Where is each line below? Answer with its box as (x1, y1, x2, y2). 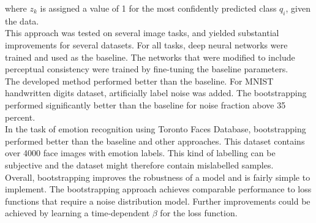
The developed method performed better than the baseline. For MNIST (5, 74, 274, 87)
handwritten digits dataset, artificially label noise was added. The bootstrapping (5, 86, 307, 99)
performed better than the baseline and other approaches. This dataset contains (5, 134, 305, 147)
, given (285, 2, 310, 14)
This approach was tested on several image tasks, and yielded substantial (5, 26, 279, 39)
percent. (5, 110, 36, 123)
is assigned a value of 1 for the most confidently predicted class (40, 2, 277, 14)
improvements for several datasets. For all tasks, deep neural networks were (5, 38, 288, 51)
